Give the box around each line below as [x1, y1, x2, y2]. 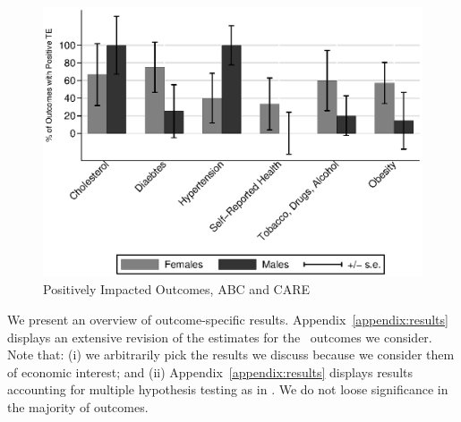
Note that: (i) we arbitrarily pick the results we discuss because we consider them [7, 345, 455, 364]
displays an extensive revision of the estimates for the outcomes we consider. [7, 327, 432, 346]
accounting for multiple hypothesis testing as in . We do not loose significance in [7, 380, 448, 399]
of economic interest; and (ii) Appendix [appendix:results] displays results [7, 362, 413, 381]
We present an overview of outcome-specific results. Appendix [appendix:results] [7, 310, 448, 329]
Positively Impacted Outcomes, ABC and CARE [43, 280, 311, 299]
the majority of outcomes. [7, 398, 149, 416]
